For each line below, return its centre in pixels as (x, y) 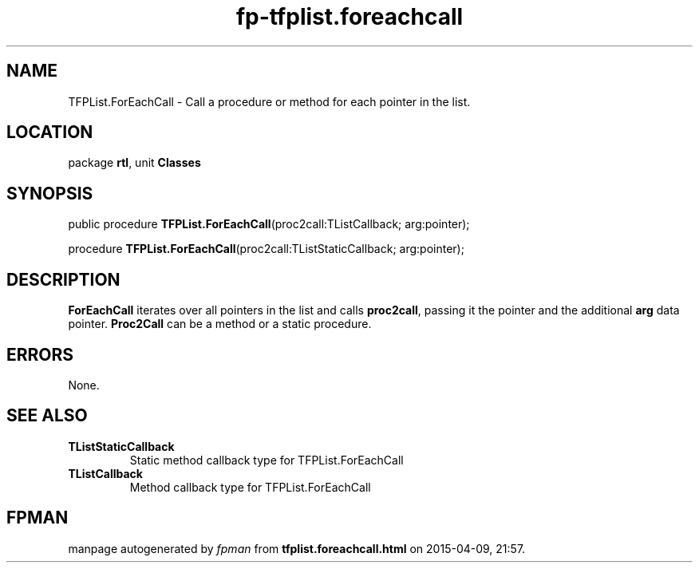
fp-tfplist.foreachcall (349, 17)
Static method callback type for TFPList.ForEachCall (267, 460)
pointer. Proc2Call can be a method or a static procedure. (220, 324)
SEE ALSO (47, 416)
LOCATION (50, 132)
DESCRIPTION (63, 279)
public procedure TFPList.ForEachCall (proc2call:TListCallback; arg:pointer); (269, 224)
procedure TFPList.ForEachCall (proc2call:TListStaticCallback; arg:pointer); (266, 249)
